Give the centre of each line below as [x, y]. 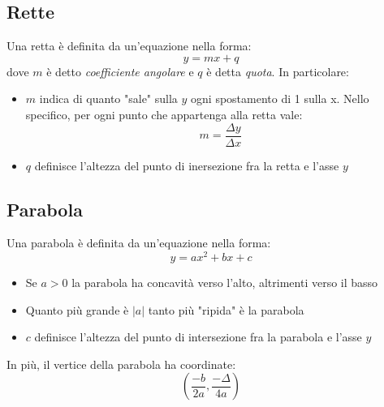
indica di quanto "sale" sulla [108, 99]
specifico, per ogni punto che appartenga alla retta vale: [164, 114]
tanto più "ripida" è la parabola [226, 309]
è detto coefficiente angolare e [120, 71]
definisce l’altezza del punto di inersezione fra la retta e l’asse [187, 165]
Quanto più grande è [77, 309]
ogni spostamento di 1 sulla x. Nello [280, 99]
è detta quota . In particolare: [278, 71]
